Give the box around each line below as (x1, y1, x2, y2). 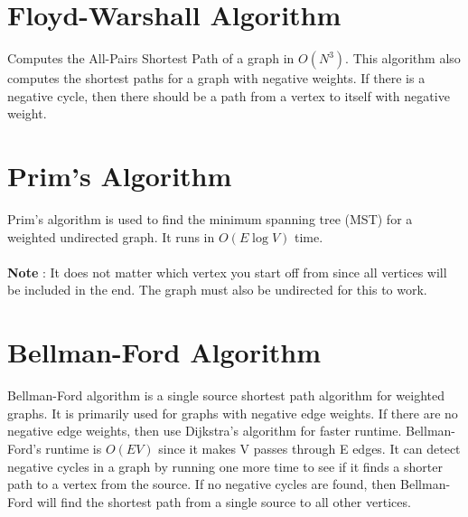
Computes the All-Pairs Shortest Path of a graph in (7, 49, 295, 68)
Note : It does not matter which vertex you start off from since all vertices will (7, 262, 447, 281)
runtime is (45, 438, 102, 457)
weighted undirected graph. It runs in (7, 227, 215, 246)
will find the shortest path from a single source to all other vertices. (36, 492, 411, 511)
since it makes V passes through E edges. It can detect (158, 438, 461, 457)
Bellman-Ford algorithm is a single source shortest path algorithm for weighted (7, 386, 445, 405)
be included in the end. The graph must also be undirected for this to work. (7, 280, 427, 299)
